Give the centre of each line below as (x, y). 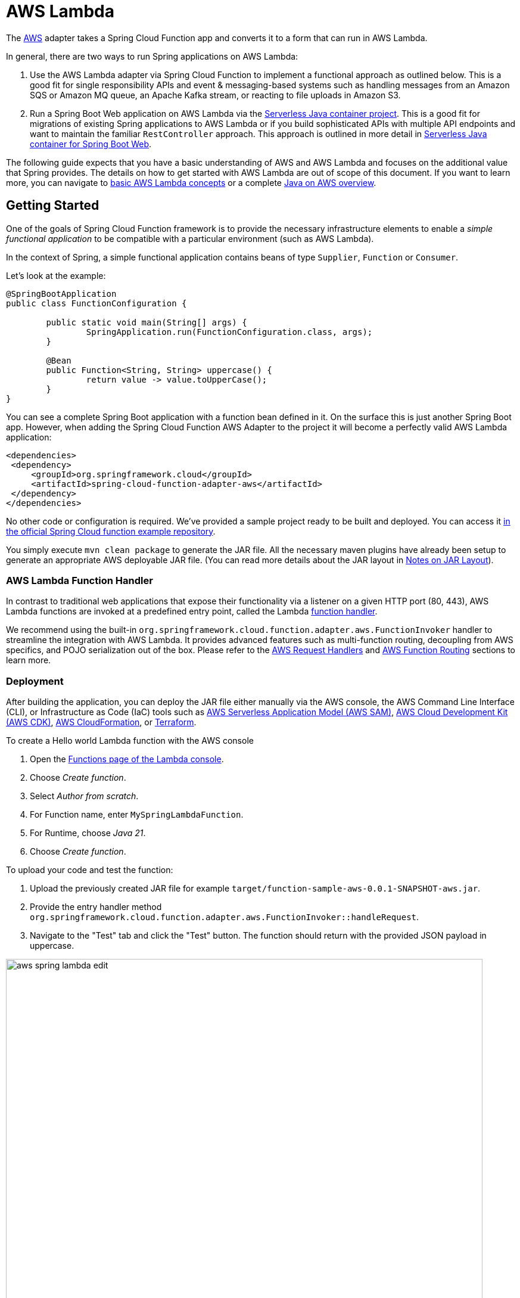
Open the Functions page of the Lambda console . (127, 759)
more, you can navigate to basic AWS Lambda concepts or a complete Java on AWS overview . (191, 182)
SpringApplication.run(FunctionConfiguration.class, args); (229, 332)
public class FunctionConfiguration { (96, 303)
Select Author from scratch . (84, 796)
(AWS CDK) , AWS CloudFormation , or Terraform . (101, 722)
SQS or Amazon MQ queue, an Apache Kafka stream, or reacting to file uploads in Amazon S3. (215, 95)
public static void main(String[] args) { (147, 322)
